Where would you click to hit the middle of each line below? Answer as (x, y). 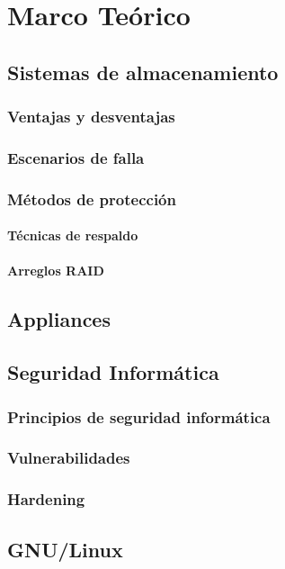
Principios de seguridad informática (139, 416)
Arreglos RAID (56, 271)
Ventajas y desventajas (91, 117)
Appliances (59, 319)
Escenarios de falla (76, 157)
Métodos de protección (92, 199)
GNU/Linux (65, 549)
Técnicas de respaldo (73, 235)
